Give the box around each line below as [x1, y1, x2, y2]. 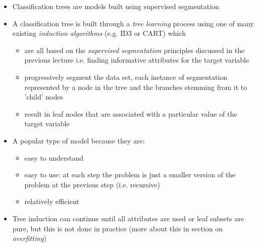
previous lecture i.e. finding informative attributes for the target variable [24, 55, 249, 65]
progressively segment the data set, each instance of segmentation [24, 71, 228, 82]
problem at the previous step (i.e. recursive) [24, 179, 160, 189]
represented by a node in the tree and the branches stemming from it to [24, 81, 247, 92]
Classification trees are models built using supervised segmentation [12, 1, 219, 11]
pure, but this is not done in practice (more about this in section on [12, 223, 223, 233]
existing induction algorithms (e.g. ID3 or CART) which [12, 28, 186, 38]
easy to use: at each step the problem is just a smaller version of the [24, 169, 236, 180]
